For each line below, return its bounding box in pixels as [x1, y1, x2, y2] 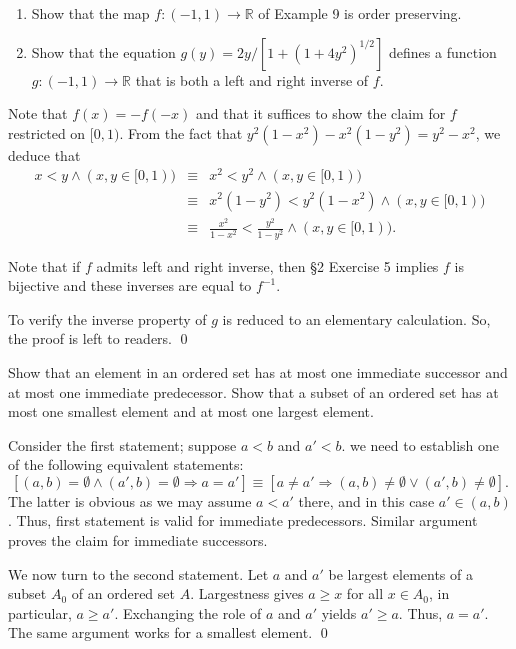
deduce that [8, 144, 81, 165]
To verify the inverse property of [8, 308, 207, 329]
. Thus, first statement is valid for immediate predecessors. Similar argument [8, 510, 478, 531]
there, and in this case [298, 490, 435, 511]
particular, [8, 602, 72, 623]
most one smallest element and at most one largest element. [8, 401, 374, 422]
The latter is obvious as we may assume [8, 490, 252, 511]
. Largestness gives [190, 583, 304, 604]
